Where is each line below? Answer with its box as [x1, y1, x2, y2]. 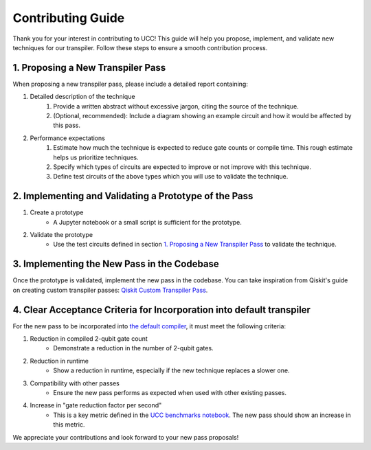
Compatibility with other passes [30, 379, 120, 387]
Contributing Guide [12, 10, 125, 25]
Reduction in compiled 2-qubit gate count [30, 335, 148, 343]
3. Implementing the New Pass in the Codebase [12, 258, 219, 270]
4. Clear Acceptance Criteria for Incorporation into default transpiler [12, 304, 311, 315]
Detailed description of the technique [30, 93, 135, 101]
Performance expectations [30, 134, 106, 142]
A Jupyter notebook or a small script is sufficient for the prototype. [53, 218, 242, 226]
